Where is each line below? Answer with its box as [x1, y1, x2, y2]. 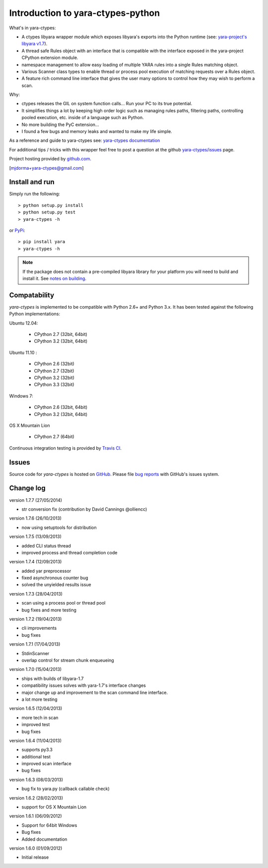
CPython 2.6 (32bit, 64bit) [34, 404, 88, 410]
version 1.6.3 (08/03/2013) [9, 777, 64, 783]
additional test [21, 753, 51, 759]
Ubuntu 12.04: [9, 320, 38, 326]
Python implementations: [9, 311, 61, 317]
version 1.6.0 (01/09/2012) [9, 845, 63, 851]
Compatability [9, 291, 55, 299]
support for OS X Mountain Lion [21, 804, 87, 810]
